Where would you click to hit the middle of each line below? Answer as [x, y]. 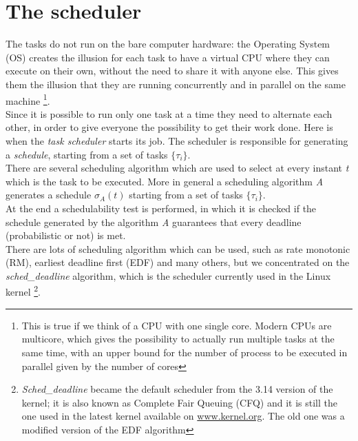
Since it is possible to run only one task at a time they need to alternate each [169, 113]
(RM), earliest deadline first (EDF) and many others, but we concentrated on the [178, 262]
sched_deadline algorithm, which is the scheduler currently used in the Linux [168, 275]
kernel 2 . [23, 291]
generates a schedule [49, 195]
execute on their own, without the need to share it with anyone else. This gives [172, 71]
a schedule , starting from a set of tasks [87, 154]
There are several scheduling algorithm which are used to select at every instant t [177, 168]
